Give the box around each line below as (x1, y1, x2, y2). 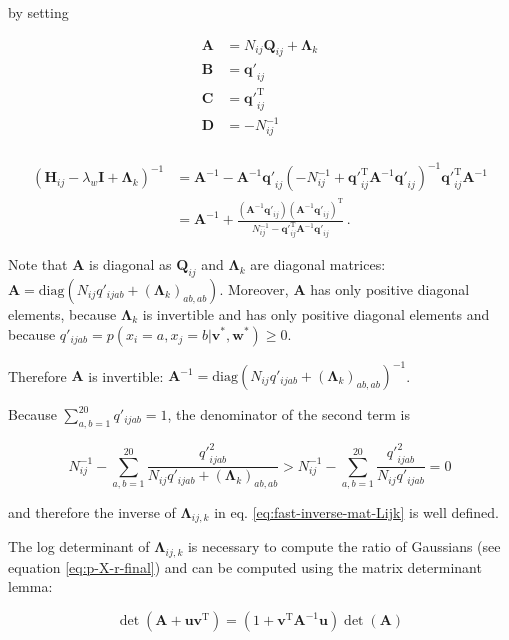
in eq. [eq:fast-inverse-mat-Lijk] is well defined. (214, 501, 499, 522)
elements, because (8, 303, 117, 324)
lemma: (8, 576, 53, 597)
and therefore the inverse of (8, 501, 176, 522)
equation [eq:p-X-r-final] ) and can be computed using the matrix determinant (8, 556, 482, 577)
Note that (8, 254, 68, 275)
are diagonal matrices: (250, 254, 386, 275)
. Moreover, (219, 278, 289, 299)
